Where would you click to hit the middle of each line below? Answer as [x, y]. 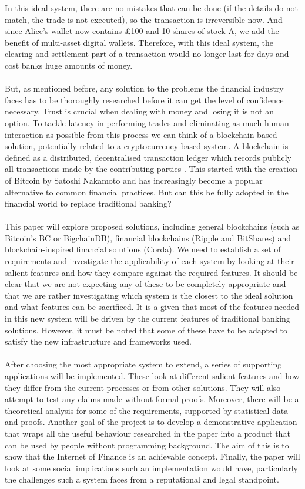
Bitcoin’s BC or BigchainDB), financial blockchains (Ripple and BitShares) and [148, 237]
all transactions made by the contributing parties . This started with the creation [151, 169]
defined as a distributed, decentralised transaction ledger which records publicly [148, 157]
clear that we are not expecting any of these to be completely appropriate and [145, 284]
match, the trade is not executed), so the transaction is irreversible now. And [144, 19]
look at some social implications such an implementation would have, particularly [151, 468]
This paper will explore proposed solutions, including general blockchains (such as [152, 226]
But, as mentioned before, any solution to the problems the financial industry [144, 88]
